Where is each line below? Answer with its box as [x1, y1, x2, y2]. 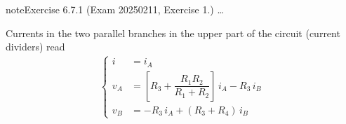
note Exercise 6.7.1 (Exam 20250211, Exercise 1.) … [6, 2, 224, 16]
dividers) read [6, 39, 65, 54]
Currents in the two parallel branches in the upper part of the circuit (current [6, 25, 340, 40]
